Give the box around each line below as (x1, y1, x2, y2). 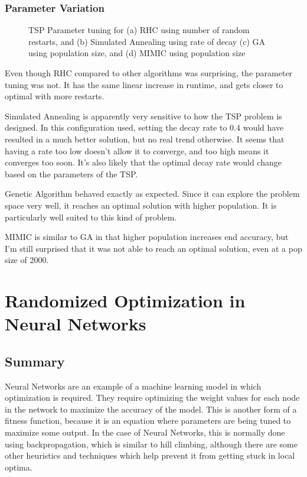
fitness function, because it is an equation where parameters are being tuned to (5, 414, 291, 427)
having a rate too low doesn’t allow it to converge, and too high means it (5, 144, 269, 157)
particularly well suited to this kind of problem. (5, 210, 177, 223)
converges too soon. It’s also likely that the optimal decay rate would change (5, 156, 282, 168)
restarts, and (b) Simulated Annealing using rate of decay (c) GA (28, 35, 266, 47)
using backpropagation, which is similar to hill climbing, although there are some (5, 437, 298, 450)
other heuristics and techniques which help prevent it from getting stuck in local (5, 449, 295, 462)
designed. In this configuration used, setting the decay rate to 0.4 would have (5, 121, 284, 134)
